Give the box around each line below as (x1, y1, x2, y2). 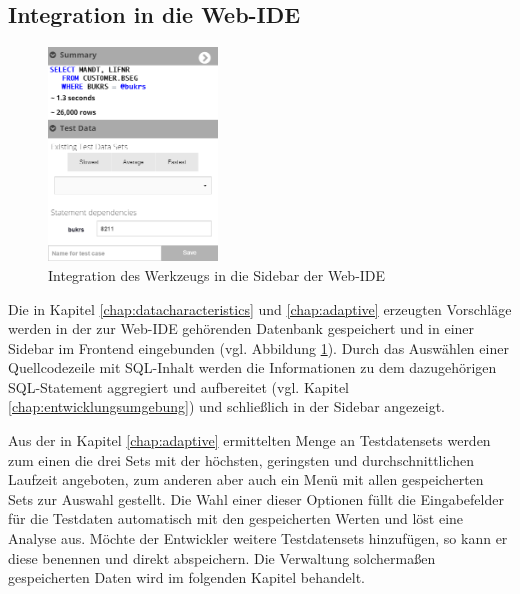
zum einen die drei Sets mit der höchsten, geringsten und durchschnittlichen (8, 449, 474, 470)
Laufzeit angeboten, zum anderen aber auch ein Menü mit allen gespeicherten (8, 469, 484, 490)
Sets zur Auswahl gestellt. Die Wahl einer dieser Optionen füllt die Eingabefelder (8, 488, 504, 509)
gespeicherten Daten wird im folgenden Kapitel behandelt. (8, 567, 365, 588)
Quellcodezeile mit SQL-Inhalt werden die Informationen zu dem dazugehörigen (8, 357, 497, 378)
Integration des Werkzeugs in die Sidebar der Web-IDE (48, 264, 386, 285)
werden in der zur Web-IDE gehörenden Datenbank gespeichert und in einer (8, 318, 475, 339)
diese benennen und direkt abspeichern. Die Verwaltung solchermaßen (8, 547, 436, 568)
